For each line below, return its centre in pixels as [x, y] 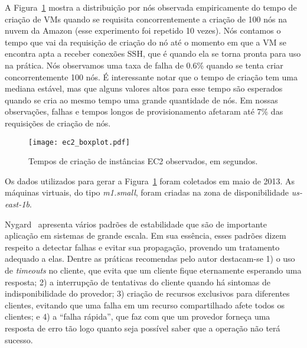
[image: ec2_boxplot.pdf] [79, 142]
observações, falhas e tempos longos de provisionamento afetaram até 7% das [144, 111]
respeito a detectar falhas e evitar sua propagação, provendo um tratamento [142, 247]
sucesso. [19, 339]
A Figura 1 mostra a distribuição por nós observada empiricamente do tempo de [151, 7]
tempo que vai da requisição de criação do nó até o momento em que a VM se [146, 42]
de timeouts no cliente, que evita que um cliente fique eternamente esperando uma [153, 270]
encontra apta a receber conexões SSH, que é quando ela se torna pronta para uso [153, 53]
